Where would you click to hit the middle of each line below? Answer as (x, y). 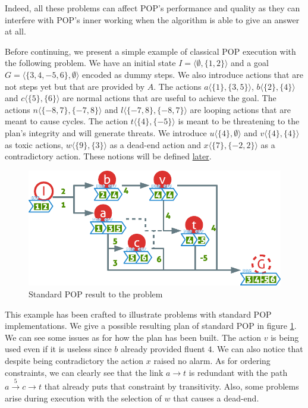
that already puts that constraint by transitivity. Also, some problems (172, 386)
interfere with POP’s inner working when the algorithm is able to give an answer (152, 19)
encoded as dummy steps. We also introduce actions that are (193, 74)
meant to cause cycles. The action (66, 121)
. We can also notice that (257, 349)
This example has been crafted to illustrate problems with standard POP (138, 314)
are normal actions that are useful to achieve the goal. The (169, 98)
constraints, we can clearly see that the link (84, 372)
